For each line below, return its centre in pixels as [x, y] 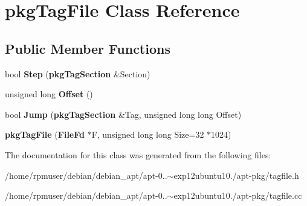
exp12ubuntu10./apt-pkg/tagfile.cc [238, 195]
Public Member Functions [88, 48]
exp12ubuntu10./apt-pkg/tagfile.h [236, 175]
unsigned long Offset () [49, 94]
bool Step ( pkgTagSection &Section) [78, 73]
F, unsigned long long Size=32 [148, 134]
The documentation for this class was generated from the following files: [138, 154]
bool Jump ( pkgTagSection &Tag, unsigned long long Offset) [123, 114]
